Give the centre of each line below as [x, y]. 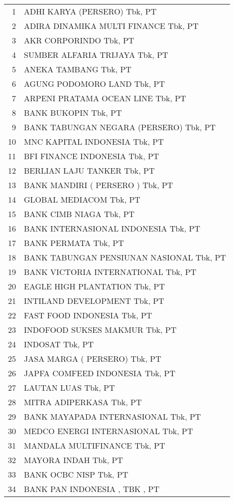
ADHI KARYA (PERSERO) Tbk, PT [90, 11]
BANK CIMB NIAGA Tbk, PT [79, 214]
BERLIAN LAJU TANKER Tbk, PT [89, 170]
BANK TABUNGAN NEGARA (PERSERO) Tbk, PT [120, 127]
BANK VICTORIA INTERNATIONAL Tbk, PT [110, 272]
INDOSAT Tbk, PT [59, 344]
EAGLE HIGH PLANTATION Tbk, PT [94, 286]
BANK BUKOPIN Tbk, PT [73, 113]
